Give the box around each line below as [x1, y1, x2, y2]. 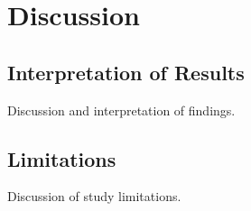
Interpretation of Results [7, 58, 245, 86]
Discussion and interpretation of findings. [7, 100, 236, 119]
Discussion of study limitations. [7, 187, 181, 206]
